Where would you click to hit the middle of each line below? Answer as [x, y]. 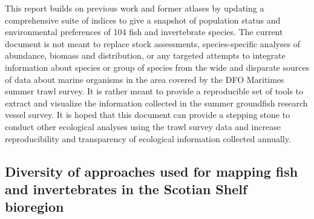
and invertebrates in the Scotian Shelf [126, 188]
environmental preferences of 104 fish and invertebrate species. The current [144, 32]
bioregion [34, 207]
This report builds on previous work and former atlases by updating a [135, 8]
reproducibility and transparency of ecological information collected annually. [148, 138]
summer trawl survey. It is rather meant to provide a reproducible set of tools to [154, 91]
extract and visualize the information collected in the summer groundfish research [156, 103]
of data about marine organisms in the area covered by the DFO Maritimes [145, 79]
